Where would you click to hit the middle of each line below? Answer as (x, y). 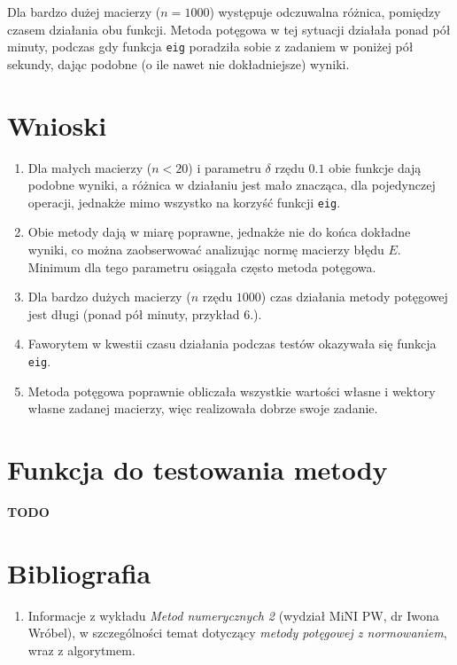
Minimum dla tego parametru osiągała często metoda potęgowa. (202, 266)
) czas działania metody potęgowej (354, 297)
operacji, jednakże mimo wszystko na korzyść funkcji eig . (184, 202)
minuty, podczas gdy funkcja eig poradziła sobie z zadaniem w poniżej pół (210, 47)
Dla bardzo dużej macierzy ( (84, 12)
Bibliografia (79, 572)
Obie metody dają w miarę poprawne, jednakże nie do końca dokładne (219, 232)
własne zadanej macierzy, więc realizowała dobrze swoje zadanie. (203, 408)
